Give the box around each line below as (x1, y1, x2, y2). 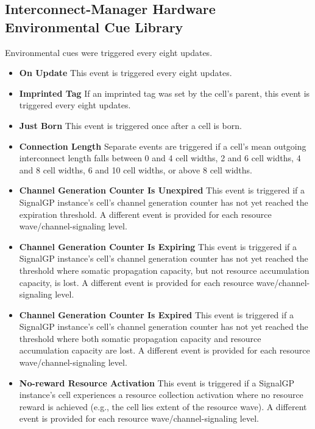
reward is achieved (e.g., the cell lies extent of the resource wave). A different (19, 400, 307, 413)
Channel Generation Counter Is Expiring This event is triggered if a (19, 240, 297, 253)
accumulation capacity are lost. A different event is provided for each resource (19, 344, 310, 357)
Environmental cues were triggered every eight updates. (5, 46, 213, 58)
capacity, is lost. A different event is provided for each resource (19, 276, 254, 288)
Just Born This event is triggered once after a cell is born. (19, 119, 242, 131)
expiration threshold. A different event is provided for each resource (19, 208, 272, 220)
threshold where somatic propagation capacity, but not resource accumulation (19, 263, 310, 276)
